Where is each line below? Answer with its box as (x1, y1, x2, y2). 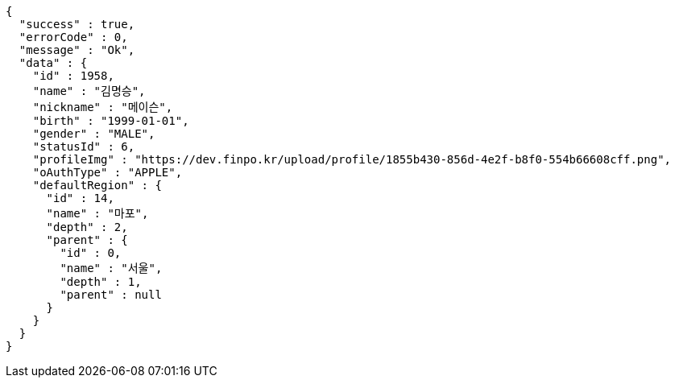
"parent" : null (60, 288, 162, 301)
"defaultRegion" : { (32, 179, 162, 192)
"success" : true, (19, 18, 135, 31)
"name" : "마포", (46, 207, 149, 220)
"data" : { (19, 56, 88, 69)
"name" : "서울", (60, 262, 163, 275)
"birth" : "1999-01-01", (32, 114, 189, 127)
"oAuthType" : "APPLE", (32, 166, 183, 179)
